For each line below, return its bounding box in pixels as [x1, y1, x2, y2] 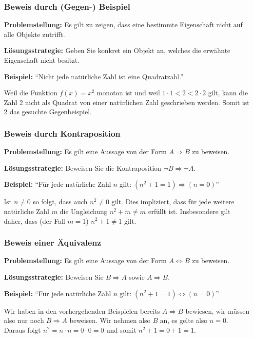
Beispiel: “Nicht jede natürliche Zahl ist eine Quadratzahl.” [4, 71, 184, 81]
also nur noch [4, 315, 44, 325]
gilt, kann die [208, 88, 248, 98]
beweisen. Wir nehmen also [69, 315, 151, 325]
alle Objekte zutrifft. [4, 29, 65, 39]
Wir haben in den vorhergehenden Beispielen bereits [4, 305, 160, 316]
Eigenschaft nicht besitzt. [4, 55, 79, 65]
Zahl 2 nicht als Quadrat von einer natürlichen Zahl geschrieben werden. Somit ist [4, 97, 250, 107]
